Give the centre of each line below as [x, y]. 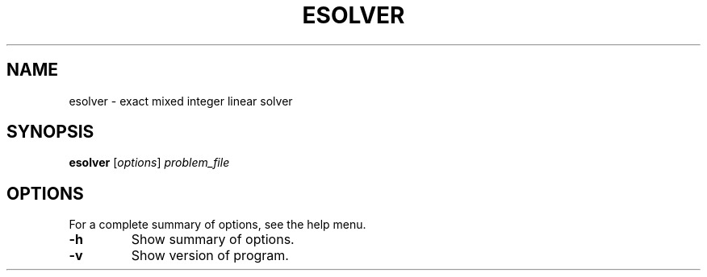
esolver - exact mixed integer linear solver [181, 101]
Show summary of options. [213, 240]
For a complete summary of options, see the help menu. [218, 225]
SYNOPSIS [50, 132]
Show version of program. [210, 256]
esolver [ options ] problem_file [149, 163]
